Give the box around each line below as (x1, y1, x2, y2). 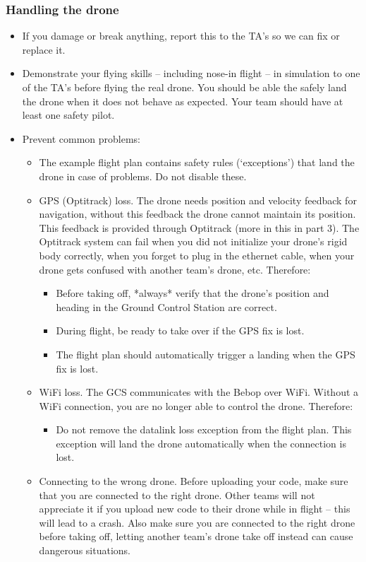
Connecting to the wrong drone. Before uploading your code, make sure (39, 474, 348, 488)
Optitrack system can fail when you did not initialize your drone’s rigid (39, 234, 348, 249)
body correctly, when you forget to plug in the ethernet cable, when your (39, 247, 355, 262)
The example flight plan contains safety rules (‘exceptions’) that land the (39, 155, 355, 170)
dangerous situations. (39, 543, 130, 558)
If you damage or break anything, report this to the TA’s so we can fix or (22, 28, 340, 43)
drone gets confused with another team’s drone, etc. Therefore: (39, 262, 311, 276)
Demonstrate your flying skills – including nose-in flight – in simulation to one (22, 66, 360, 81)
